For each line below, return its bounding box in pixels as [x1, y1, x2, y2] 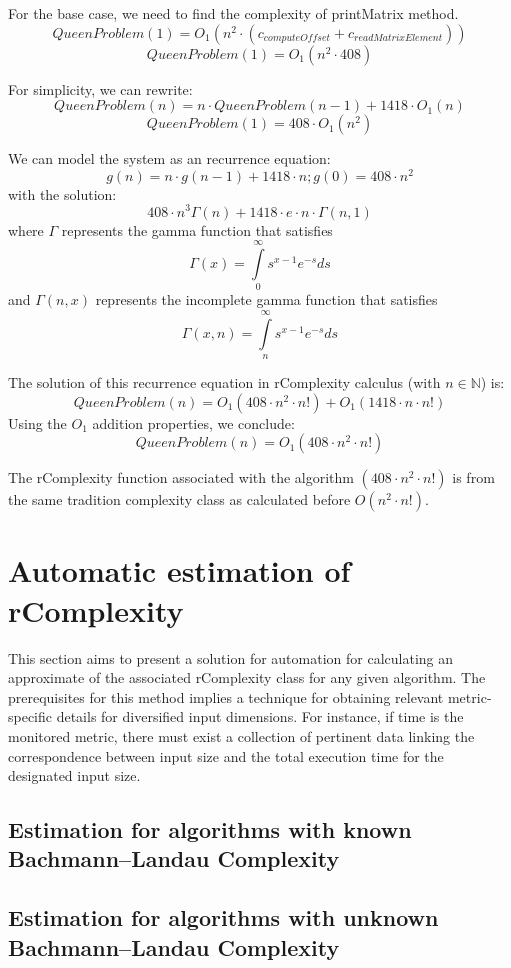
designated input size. [8, 765, 141, 786]
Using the [8, 412, 67, 433]
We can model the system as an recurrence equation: [8, 148, 331, 169]
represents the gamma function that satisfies [61, 219, 333, 240]
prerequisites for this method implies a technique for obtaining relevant [8, 686, 444, 707]
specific [8, 706, 53, 727]
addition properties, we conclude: [92, 412, 295, 433]
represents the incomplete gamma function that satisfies [95, 289, 438, 310]
